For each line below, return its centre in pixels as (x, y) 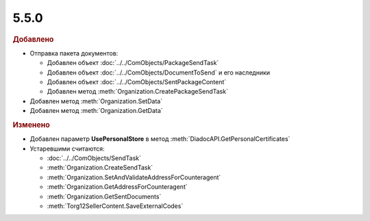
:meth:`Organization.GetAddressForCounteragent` (117, 187)
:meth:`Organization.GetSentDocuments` (104, 196)
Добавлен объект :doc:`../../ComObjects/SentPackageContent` (137, 81)
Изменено (32, 125)
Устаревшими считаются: (67, 148)
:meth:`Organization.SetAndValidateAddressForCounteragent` (134, 177)
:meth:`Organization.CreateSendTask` (100, 168)
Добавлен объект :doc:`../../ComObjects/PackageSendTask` (133, 63)
